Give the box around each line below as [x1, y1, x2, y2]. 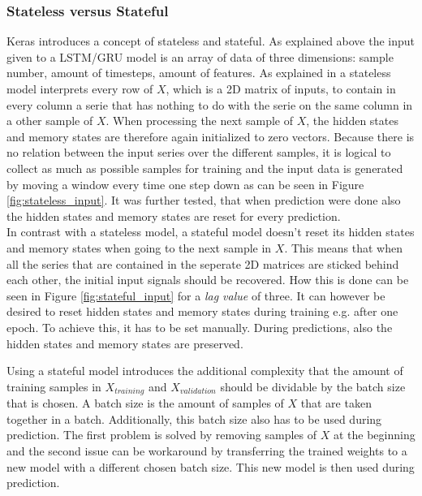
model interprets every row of [6, 80, 153, 97]
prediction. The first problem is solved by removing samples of [6, 426, 317, 443]
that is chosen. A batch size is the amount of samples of [6, 395, 284, 412]
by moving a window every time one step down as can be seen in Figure [6, 175, 364, 192]
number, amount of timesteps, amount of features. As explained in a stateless [6, 64, 391, 81]
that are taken [300, 395, 372, 412]
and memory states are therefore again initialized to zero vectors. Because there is [6, 127, 415, 144]
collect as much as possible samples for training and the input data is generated [6, 159, 403, 176]
